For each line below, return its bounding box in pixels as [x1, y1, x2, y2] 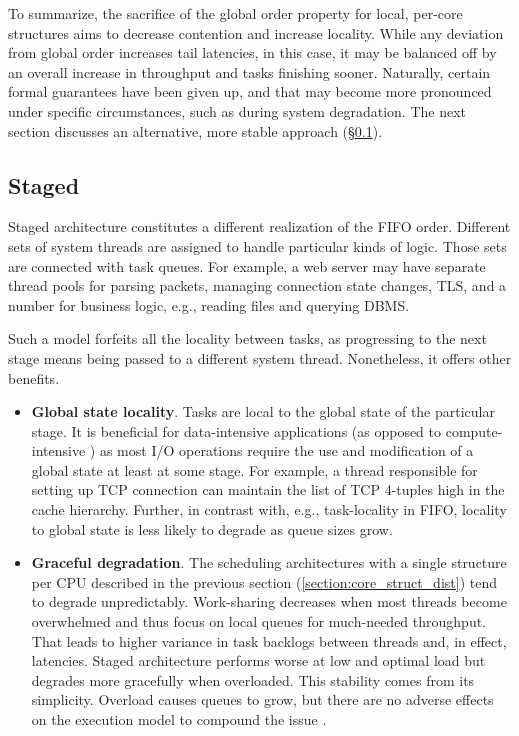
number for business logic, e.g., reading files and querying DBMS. [8, 294, 410, 315]
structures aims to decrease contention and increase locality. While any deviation [8, 22, 504, 43]
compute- [445, 420, 503, 441]
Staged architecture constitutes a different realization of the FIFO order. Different [8, 216, 511, 237]
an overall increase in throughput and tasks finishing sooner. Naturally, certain [8, 61, 491, 82]
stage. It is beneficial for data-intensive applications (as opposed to [31, 420, 442, 441]
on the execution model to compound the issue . [31, 709, 327, 730]
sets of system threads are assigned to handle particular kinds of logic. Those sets [8, 235, 507, 256]
